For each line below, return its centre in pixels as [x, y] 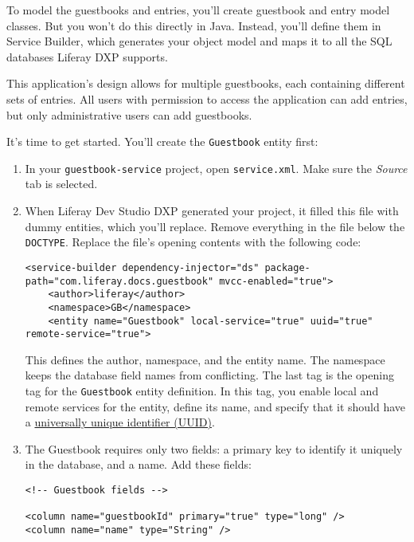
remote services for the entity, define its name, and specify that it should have [215, 406]
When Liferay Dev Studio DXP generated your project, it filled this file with [212, 211]
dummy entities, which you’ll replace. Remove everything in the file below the [215, 226]
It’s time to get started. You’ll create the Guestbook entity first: [162, 141]
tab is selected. [61, 184]
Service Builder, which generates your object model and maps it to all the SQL [199, 41]
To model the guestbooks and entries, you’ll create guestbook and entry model [198, 10]
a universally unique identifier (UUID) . [120, 422]
